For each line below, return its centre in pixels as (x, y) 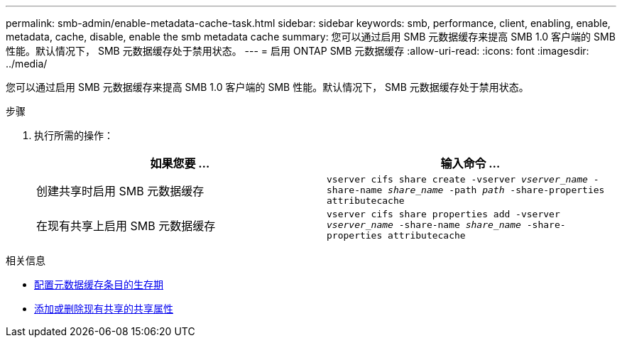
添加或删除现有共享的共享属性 (104, 309)
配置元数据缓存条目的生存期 (99, 284)
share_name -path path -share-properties (496, 190)
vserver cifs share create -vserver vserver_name (457, 179)
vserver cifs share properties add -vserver (443, 214)
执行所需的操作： (74, 135)
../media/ (27, 64)
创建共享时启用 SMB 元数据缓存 (120, 191)
